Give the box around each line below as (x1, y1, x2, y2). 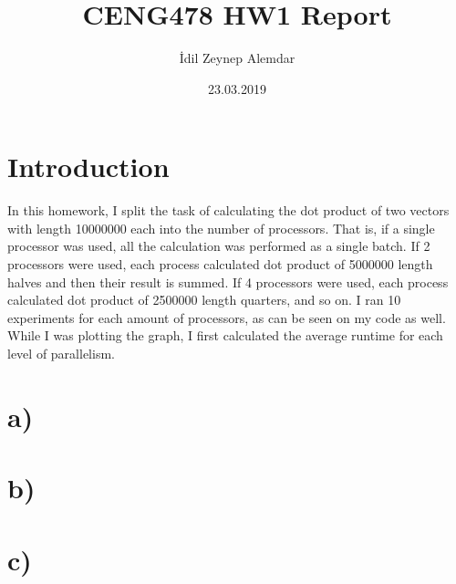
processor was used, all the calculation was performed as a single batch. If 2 (7, 236, 430, 255)
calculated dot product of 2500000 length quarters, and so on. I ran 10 (7, 290, 401, 309)
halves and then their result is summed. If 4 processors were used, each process (7, 272, 449, 291)
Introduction (7, 148, 170, 185)
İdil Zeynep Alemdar (179, 48, 295, 68)
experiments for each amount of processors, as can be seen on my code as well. (7, 308, 446, 327)
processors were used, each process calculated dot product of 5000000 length (7, 255, 433, 274)
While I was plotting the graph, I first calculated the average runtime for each (7, 326, 443, 345)
